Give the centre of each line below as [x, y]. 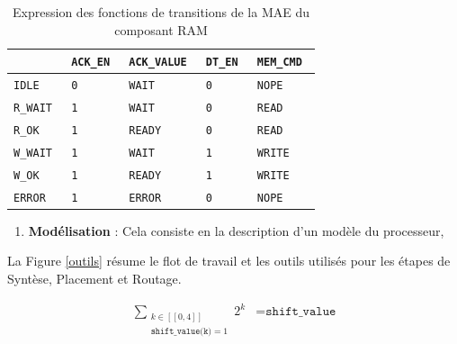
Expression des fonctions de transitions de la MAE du [161, 12]
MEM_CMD [279, 63]
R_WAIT [33, 108]
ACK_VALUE [158, 63]
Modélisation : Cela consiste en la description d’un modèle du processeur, [236, 230]
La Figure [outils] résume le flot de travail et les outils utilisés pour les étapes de [229, 261]
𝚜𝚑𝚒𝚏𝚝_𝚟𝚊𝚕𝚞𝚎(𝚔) [181, 331]
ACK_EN [91, 63]
